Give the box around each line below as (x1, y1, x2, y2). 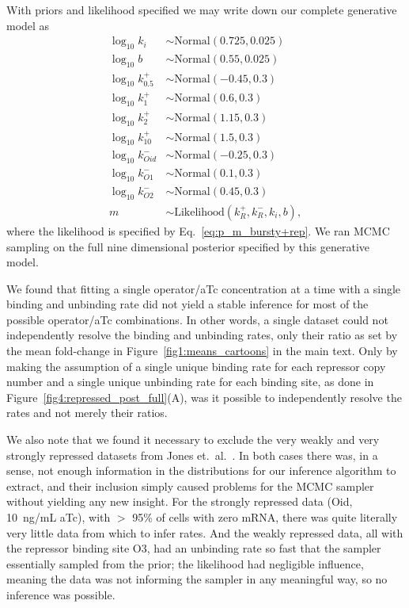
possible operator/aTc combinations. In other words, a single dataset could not (6, 311, 388, 327)
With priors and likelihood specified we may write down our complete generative (6, 2, 397, 17)
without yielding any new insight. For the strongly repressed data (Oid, (6, 493, 353, 510)
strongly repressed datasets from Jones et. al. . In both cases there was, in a (6, 446, 378, 463)
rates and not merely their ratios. (6, 404, 168, 421)
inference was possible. (6, 586, 116, 602)
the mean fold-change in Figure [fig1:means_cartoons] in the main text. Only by (6, 342, 398, 359)
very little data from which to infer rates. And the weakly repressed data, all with (6, 524, 403, 541)
